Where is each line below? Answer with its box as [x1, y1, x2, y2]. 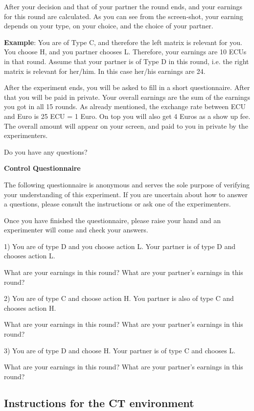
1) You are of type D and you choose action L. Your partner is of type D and [4, 241, 236, 251]
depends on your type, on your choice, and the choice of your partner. [4, 21, 213, 31]
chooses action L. [4, 251, 55, 261]
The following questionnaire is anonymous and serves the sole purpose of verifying [4, 179, 250, 189]
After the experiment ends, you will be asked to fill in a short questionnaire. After [4, 82, 250, 92]
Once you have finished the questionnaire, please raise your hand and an [4, 215, 221, 225]
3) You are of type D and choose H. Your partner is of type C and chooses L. [4, 345, 235, 355]
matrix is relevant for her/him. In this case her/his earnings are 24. [4, 66, 206, 76]
